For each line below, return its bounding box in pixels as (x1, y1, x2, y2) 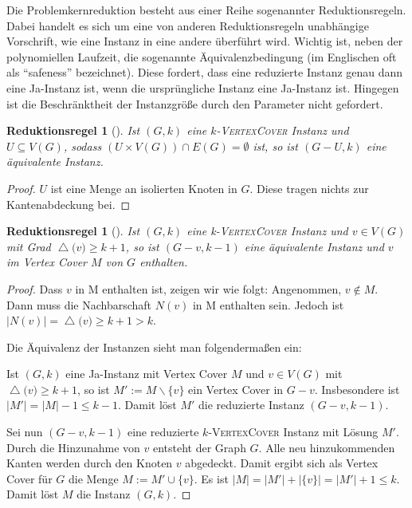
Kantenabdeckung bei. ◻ (6, 195, 131, 212)
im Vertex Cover (6, 254, 87, 270)
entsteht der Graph (152, 439, 246, 455)
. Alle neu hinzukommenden (258, 439, 395, 455)
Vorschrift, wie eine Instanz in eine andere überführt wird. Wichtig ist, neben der (6, 33, 403, 49)
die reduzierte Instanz (198, 396, 304, 413)
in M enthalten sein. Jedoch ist (192, 296, 344, 313)
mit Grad (6, 238, 51, 254)
